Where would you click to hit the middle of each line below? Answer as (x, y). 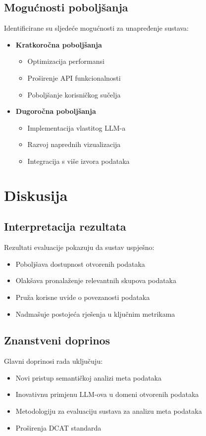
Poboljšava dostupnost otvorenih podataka (80, 264)
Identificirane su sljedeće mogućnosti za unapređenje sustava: (97, 28)
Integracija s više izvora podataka (78, 161)
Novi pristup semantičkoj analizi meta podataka (89, 377)
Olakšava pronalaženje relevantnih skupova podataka (96, 280)
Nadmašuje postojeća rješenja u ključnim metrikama (95, 314)
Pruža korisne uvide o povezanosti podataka (83, 297)
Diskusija (36, 195)
